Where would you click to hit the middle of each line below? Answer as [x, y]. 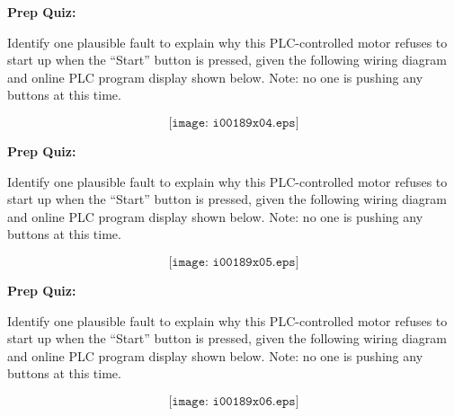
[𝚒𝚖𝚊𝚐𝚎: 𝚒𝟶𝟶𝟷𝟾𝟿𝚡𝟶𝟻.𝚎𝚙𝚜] [234, 262]
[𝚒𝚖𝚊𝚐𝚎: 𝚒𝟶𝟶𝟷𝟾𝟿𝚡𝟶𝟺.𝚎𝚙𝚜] [234, 123]
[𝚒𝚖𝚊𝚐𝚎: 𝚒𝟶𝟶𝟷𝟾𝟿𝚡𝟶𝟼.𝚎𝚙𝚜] [234, 401]
